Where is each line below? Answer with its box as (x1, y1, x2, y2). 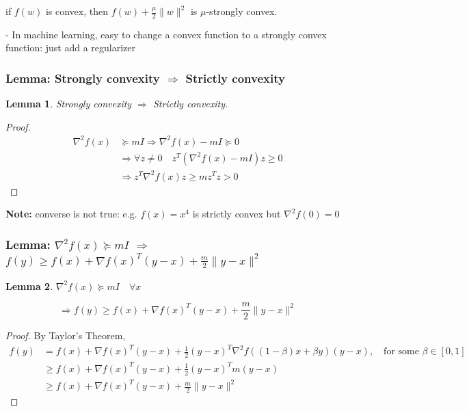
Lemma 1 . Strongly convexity (5, 96, 132, 111)
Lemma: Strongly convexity (5, 69, 160, 86)
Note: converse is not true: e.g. (5, 207, 137, 221)
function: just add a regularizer (5, 40, 136, 55)
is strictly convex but (192, 207, 281, 221)
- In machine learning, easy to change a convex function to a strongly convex (5, 27, 327, 41)
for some (384, 347, 419, 357)
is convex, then (45, 4, 108, 18)
